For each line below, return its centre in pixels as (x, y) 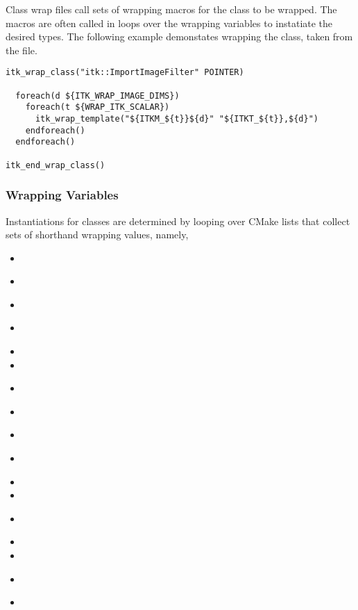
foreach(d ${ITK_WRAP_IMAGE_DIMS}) (97, 96)
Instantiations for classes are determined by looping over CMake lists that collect (178, 221)
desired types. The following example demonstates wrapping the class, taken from (179, 36)
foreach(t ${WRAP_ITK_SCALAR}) (97, 107)
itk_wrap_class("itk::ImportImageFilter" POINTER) (125, 73)
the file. (22, 50)
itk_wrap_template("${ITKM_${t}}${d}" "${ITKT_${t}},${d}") (177, 119)
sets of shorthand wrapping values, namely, (97, 234)
